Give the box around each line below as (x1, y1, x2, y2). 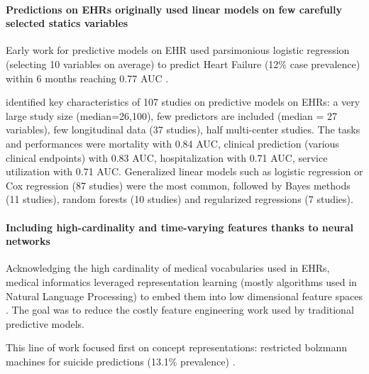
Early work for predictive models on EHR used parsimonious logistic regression (6, 43, 350, 57)
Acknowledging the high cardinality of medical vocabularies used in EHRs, (6, 260, 330, 275)
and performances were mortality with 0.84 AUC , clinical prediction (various (6, 136, 339, 150)
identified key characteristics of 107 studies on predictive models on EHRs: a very (6, 94, 360, 109)
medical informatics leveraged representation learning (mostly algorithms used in (6, 274, 357, 289)
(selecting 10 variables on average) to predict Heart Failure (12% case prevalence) (6, 56, 360, 71)
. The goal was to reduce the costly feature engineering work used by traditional (6, 302, 354, 317)
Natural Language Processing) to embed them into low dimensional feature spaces (6, 288, 363, 303)
